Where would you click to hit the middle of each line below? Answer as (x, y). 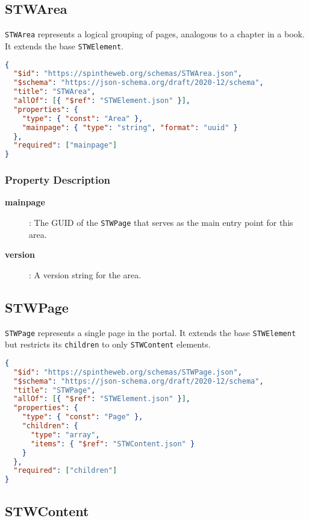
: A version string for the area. (85, 274)
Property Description (58, 180)
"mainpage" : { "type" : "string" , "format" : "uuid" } (130, 127)
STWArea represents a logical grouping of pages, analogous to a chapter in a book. (155, 34)
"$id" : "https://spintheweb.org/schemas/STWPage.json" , (128, 372)
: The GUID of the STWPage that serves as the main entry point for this (161, 222)
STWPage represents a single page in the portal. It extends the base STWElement (151, 332)
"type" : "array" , (65, 435)
